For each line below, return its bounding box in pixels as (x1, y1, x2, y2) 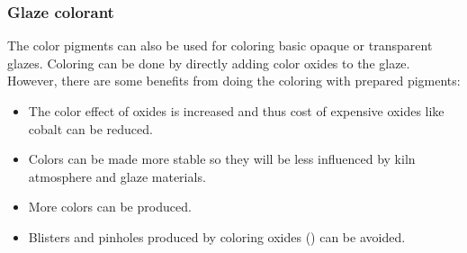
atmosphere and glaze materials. (28, 167, 206, 185)
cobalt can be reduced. (28, 119, 153, 138)
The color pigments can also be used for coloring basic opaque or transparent (7, 36, 433, 55)
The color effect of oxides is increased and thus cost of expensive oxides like (28, 102, 445, 120)
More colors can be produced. (28, 197, 192, 216)
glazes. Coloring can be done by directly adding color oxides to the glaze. (7, 53, 410, 72)
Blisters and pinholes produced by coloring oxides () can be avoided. (28, 227, 406, 246)
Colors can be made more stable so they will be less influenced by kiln (28, 149, 416, 168)
